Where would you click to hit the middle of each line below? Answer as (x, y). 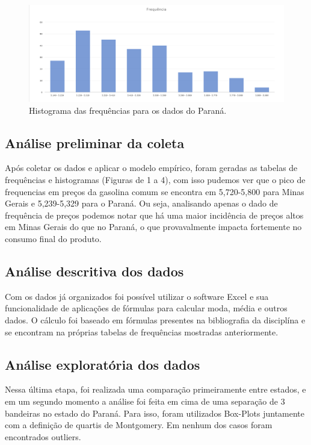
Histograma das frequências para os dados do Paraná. (128, 110)
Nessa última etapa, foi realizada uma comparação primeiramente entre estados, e (155, 389)
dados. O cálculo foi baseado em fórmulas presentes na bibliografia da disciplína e (155, 320)
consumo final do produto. (53, 239)
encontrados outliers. (43, 436)
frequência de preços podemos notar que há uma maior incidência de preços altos (154, 215)
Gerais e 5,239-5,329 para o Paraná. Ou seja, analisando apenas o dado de (141, 203)
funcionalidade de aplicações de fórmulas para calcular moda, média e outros (146, 308)
